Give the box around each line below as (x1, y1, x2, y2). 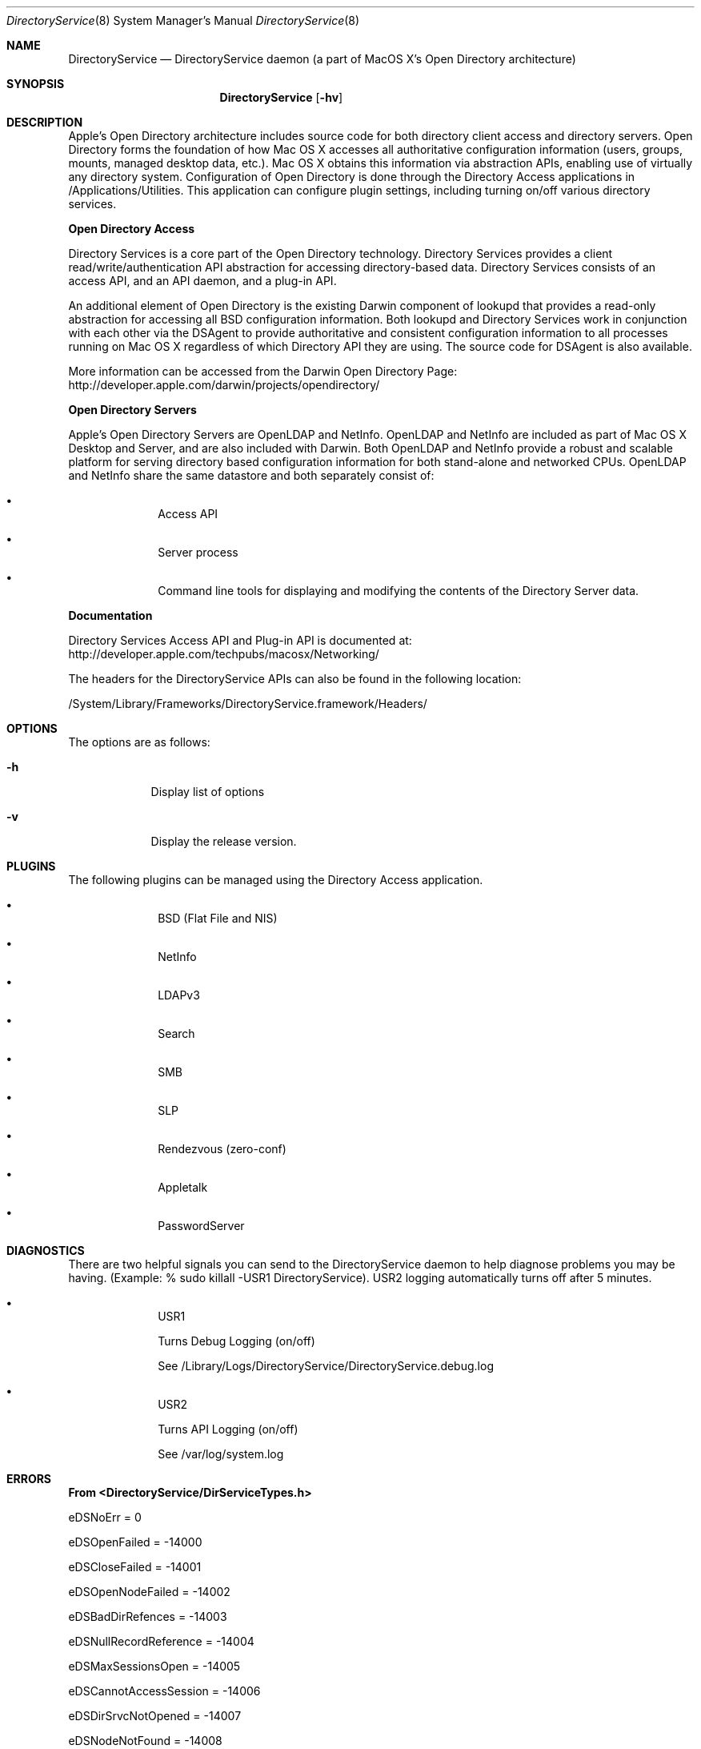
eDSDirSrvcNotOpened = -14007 (68, 1709, 242, 1723)
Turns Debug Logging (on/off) (158, 1334, 315, 1348)
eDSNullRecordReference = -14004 (68, 1634, 254, 1648)
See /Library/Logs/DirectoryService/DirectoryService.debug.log (158, 1359, 494, 1373)
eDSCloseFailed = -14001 (68, 1560, 202, 1574)
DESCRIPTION (6, 115, 83, 129)
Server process (158, 545, 238, 559)
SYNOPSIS (6, 77, 65, 90)
